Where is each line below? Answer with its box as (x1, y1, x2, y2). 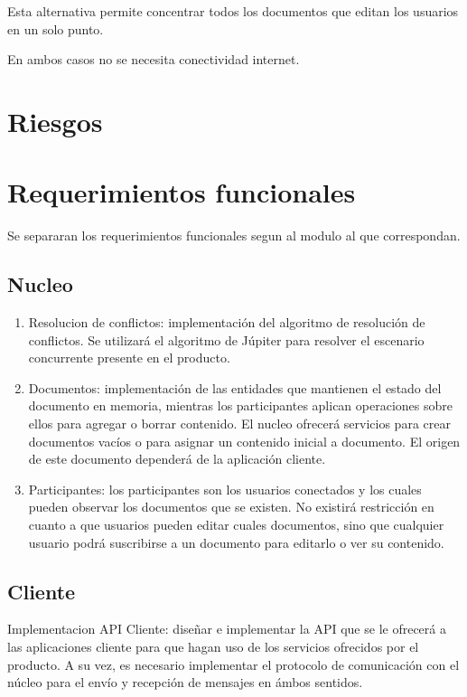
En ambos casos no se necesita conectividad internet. (7, 50, 300, 69)
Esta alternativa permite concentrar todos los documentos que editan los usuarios (7, 2, 459, 20)
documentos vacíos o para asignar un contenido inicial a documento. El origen (28, 431, 461, 450)
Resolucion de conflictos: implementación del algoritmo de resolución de (28, 313, 425, 332)
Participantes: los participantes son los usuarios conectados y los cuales (28, 479, 422, 498)
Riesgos (7, 102, 103, 139)
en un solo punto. (7, 19, 104, 38)
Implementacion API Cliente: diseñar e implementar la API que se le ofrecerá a (7, 619, 446, 638)
